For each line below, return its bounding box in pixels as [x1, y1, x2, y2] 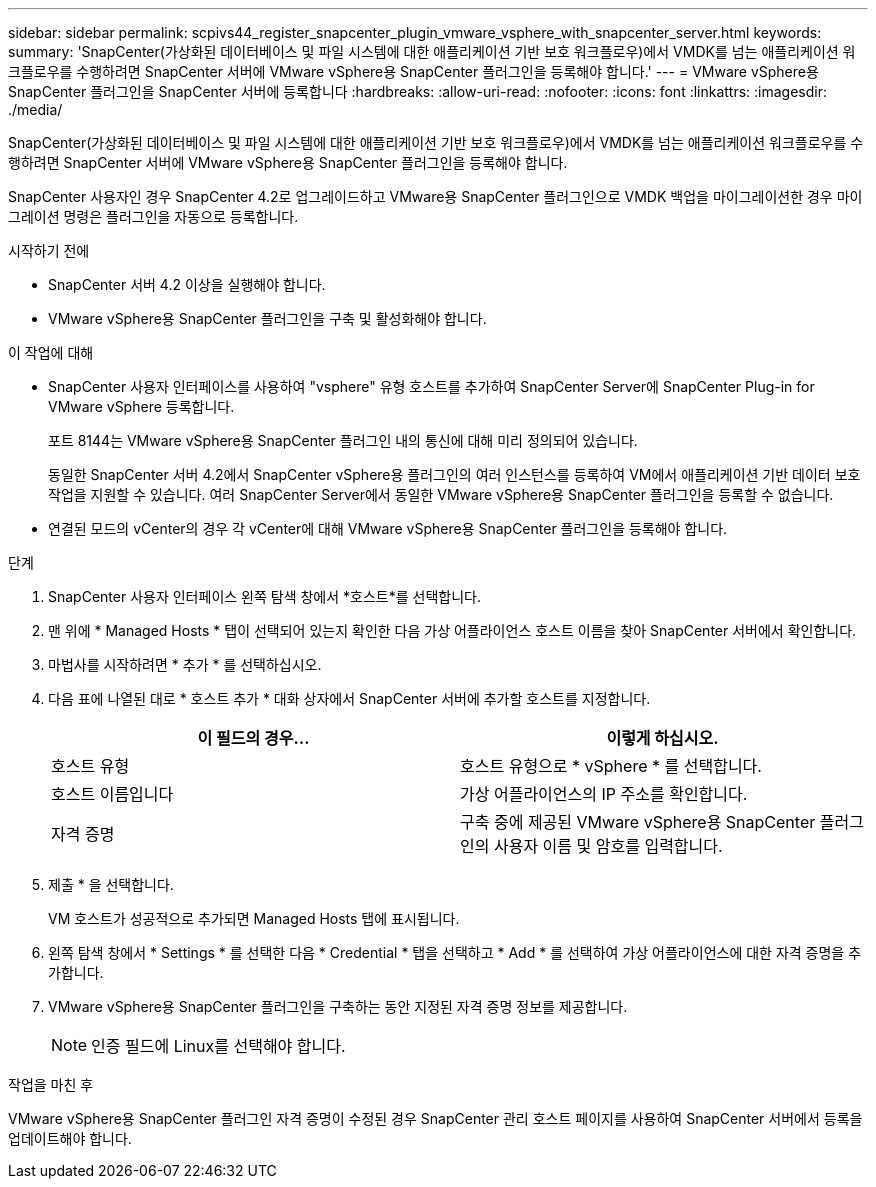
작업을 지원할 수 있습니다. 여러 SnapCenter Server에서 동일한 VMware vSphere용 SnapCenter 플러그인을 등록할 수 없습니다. [48, 486, 834, 503]
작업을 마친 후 [8, 1076, 94, 1093]
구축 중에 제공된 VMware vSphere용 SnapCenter [460, 812, 816, 832]
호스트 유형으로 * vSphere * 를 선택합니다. [460, 756, 762, 776]
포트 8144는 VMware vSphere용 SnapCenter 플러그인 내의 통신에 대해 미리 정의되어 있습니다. [48, 432, 638, 449]
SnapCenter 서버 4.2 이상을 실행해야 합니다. [48, 276, 326, 293]
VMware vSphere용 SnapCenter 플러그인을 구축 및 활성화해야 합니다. [48, 310, 487, 327]
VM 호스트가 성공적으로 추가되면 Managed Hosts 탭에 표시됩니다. [48, 910, 460, 927]
